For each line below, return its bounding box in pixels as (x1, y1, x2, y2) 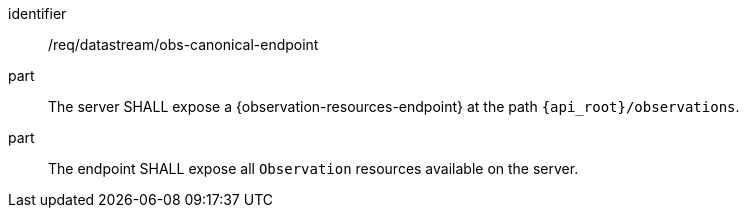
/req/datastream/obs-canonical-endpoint (48, 36, 319, 53)
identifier (8, 5, 67, 22)
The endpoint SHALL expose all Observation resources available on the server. (48, 160, 579, 177)
